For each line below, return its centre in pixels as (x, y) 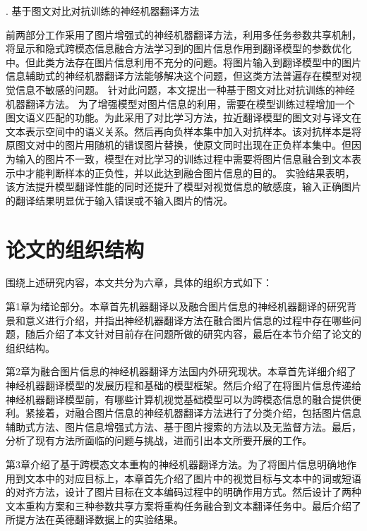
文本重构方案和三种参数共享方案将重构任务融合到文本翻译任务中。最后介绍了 (183, 505)
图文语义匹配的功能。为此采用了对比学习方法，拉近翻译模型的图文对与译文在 (183, 117)
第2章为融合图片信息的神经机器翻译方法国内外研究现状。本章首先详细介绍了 (181, 371)
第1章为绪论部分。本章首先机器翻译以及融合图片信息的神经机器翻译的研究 (176, 306)
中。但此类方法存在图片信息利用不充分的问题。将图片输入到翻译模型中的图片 (183, 62)
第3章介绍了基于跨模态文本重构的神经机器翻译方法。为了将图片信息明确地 (176, 464)
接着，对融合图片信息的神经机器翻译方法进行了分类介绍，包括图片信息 (198, 413)
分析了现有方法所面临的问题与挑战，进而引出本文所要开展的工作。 (159, 440)
